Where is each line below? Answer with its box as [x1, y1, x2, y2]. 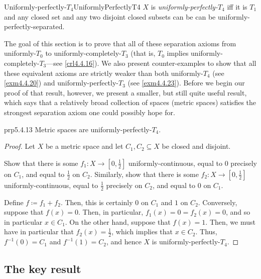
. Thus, [195, 226, 217, 237]
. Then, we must [205, 216, 255, 227]
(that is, [130, 48, 156, 58]
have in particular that [4, 226, 74, 237]
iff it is [227, 2, 247, 12]
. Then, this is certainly [60, 197, 133, 207]
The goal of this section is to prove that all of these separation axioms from [4, 38, 236, 48]
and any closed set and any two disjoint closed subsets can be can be [4, 11, 216, 22]
